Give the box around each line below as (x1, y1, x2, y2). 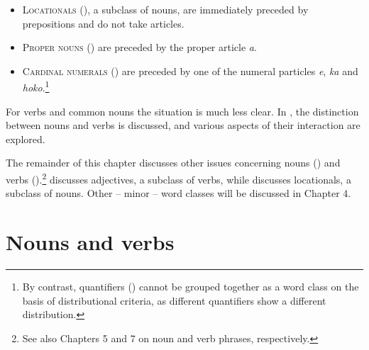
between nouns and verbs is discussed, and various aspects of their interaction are (6, 118, 360, 132)
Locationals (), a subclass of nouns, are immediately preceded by (22, 2, 309, 16)
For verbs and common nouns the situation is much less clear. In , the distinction (6, 103, 359, 118)
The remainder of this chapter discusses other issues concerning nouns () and (6, 155, 341, 170)
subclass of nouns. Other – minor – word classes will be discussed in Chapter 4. (6, 186, 351, 201)
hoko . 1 (22, 78, 50, 95)
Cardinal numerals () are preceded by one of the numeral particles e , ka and (22, 63, 358, 78)
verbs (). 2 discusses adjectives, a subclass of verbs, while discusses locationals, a (6, 170, 351, 186)
